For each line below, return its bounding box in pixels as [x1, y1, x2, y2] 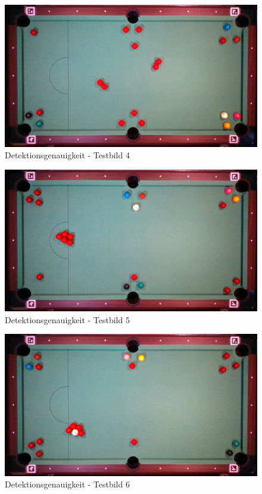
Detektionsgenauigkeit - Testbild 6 [5, 478, 130, 490]
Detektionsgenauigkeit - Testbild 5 [5, 313, 130, 326]
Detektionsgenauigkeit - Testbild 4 [5, 149, 130, 161]
